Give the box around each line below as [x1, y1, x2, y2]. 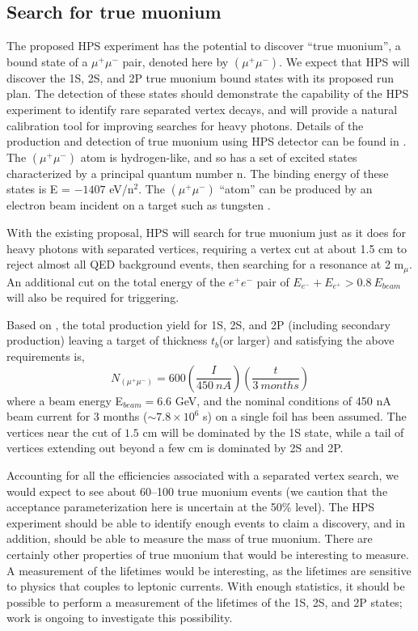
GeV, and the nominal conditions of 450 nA [175, 392, 391, 409]
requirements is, [6, 347, 85, 364]
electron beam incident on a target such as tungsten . [6, 197, 271, 214]
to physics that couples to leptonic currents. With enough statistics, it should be [6, 578, 405, 595]
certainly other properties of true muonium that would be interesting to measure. [6, 545, 409, 562]
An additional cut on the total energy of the [6, 273, 226, 290]
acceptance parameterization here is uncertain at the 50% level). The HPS [6, 498, 374, 515]
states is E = [6, 180, 70, 197]
